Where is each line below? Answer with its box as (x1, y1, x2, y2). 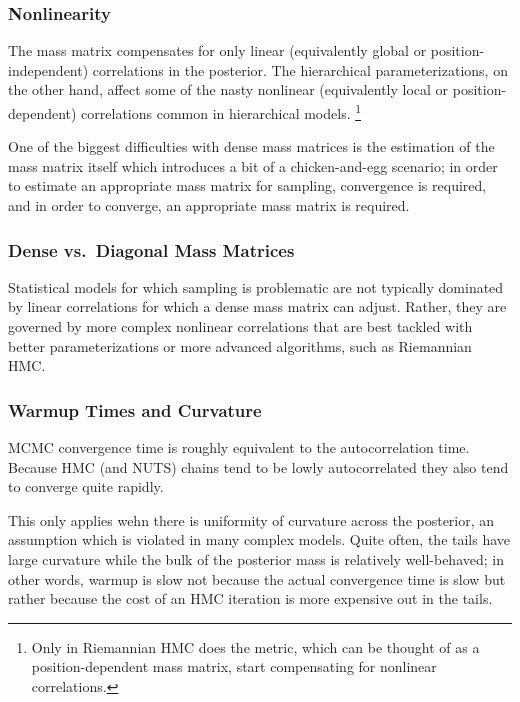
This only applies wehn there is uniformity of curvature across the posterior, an (8, 509, 495, 530)
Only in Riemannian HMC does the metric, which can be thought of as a (31, 636, 480, 657)
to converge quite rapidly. (8, 476, 164, 497)
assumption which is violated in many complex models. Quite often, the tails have (8, 529, 511, 550)
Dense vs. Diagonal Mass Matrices (8, 237, 295, 262)
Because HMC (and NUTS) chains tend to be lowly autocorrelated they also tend (8, 456, 509, 477)
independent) (8, 59, 89, 80)
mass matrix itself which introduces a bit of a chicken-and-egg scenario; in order (8, 155, 498, 176)
